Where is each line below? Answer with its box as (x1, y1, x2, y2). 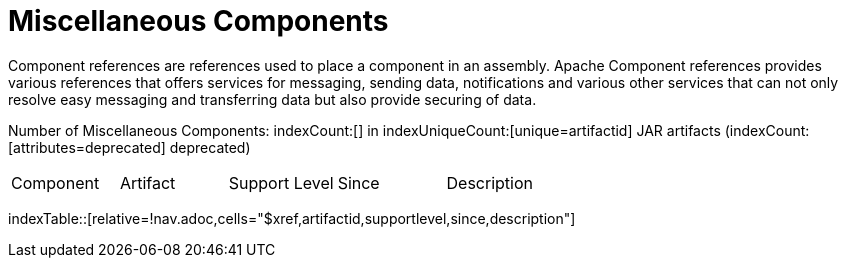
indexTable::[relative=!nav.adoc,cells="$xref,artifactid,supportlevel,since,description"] (8, 209, 576, 227)
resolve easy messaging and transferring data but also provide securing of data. (8, 90, 537, 108)
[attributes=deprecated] (8, 138, 166, 156)
